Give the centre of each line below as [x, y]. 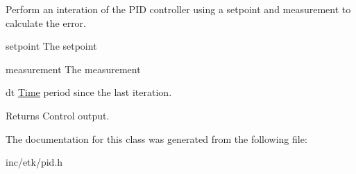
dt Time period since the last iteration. [89, 92]
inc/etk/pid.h [34, 162]
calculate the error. [46, 22]
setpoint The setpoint [51, 46]
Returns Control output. [58, 115]
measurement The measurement [73, 69]
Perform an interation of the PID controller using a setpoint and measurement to [178, 9]
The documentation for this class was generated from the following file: [156, 138]
